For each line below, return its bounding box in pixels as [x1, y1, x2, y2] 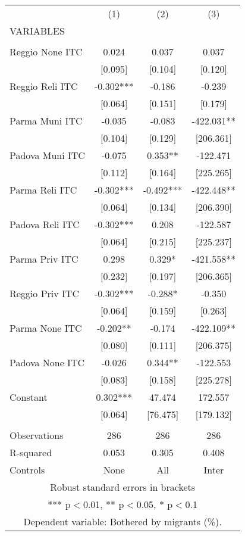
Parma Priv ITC [10, 252, 78, 266]
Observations [10, 428, 64, 442]
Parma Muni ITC [10, 114, 83, 127]
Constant [10, 390, 48, 404]
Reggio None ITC [10, 45, 83, 58]
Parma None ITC [10, 321, 82, 335]
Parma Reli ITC [10, 183, 77, 197]
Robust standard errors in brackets [50, 480, 196, 494]
